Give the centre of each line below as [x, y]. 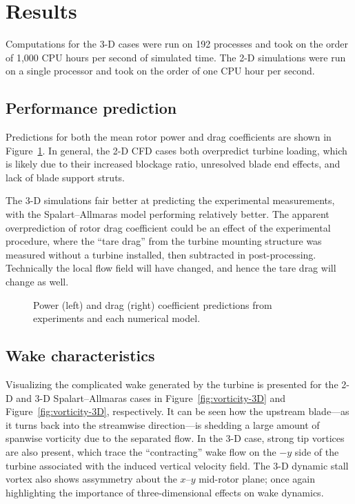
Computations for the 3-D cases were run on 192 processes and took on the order [177, 44]
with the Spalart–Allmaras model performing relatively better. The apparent [168, 214]
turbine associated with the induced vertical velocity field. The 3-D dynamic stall [177, 465]
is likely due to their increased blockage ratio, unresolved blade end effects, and [173, 164]
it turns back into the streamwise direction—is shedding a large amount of [163, 424]
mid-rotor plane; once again [257, 479]
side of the [317, 452]
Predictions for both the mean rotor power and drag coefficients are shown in [169, 137]
